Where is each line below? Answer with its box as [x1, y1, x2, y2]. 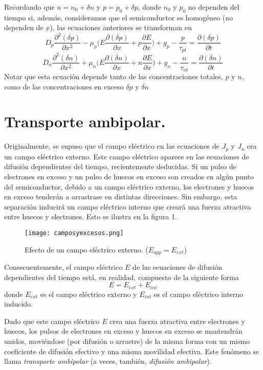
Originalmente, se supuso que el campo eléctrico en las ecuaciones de [4, 141, 220, 151]
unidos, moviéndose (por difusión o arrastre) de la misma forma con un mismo [4, 336, 250, 346]
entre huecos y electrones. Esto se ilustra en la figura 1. [4, 211, 177, 222]
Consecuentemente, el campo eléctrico [4, 262, 123, 272]
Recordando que [4, 2, 55, 12]
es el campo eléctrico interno [154, 288, 244, 299]
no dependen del [188, 2, 239, 12]
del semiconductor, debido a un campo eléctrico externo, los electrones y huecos [4, 181, 254, 192]
